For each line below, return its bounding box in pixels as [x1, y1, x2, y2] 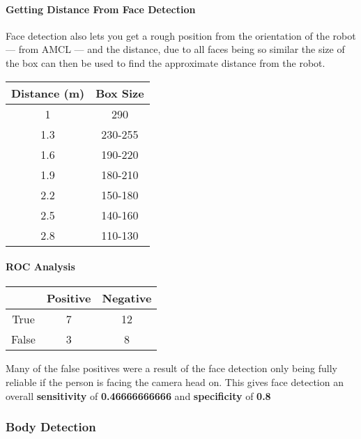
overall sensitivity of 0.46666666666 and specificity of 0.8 [6, 388, 271, 403]
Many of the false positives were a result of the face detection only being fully [6, 361, 337, 376]
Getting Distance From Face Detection [6, 1, 196, 16]
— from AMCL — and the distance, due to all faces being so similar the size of [6, 42, 345, 56]
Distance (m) [11, 84, 85, 101]
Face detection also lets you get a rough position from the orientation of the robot [6, 28, 356, 43]
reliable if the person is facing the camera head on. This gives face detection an [6, 374, 344, 389]
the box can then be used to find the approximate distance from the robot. [6, 55, 325, 70]
